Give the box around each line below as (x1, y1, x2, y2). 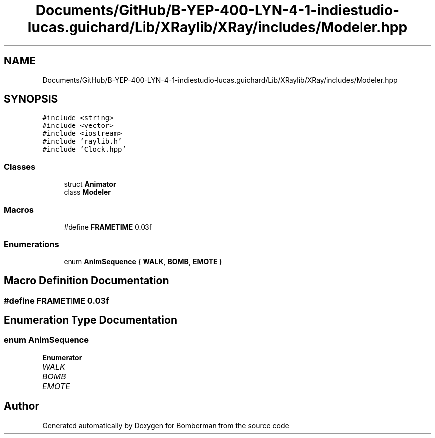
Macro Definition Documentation (4, 274, 169, 287)
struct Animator (64, 180, 116, 188)
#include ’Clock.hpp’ (42, 145, 126, 154)
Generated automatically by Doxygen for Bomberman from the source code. (42, 421, 291, 430)
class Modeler (64, 188, 111, 197)
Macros (4, 204, 34, 215)
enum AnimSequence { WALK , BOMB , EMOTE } (64, 257, 222, 266)
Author (4, 400, 39, 413)
